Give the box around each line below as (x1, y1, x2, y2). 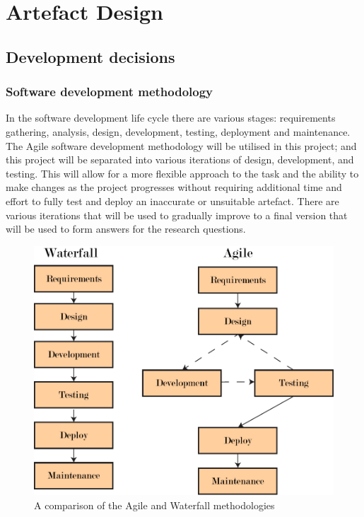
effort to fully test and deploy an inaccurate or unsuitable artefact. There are (6, 193, 339, 208)
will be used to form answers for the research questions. (6, 221, 246, 236)
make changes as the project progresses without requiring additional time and (6, 180, 342, 194)
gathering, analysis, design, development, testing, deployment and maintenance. (6, 124, 351, 139)
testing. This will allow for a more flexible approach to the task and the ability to (6, 165, 359, 180)
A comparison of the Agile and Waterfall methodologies (34, 497, 275, 512)
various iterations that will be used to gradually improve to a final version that (6, 207, 348, 222)
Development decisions (6, 45, 175, 67)
